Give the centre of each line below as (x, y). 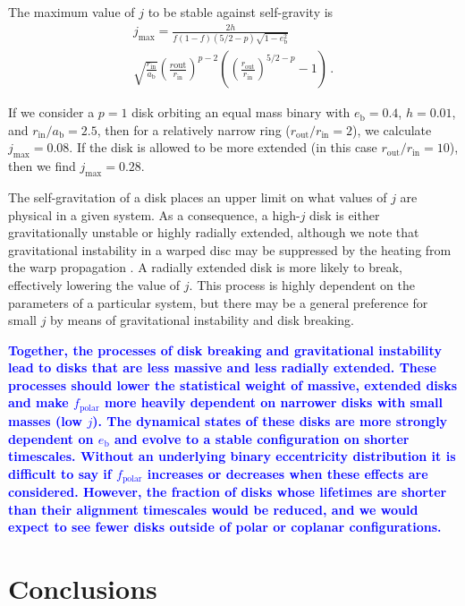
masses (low (46, 420)
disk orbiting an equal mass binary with (241, 112)
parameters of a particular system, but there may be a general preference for (218, 302)
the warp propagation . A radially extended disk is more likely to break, (205, 267)
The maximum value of (72, 12)
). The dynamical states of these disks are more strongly (270, 420)
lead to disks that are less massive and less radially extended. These (222, 367)
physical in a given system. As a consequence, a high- (154, 214)
